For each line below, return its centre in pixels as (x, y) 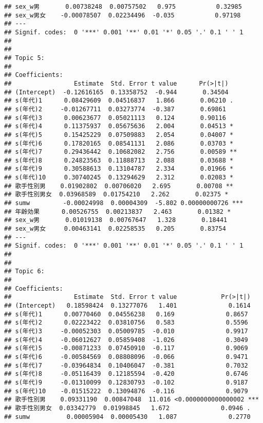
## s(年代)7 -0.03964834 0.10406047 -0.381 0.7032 (126, 365)
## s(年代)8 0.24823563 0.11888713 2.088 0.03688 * (119, 160)
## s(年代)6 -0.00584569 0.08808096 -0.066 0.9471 (126, 357)
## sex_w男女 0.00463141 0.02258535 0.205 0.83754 (115, 229)
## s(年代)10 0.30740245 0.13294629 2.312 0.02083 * (119, 178)
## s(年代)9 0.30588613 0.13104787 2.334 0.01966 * (119, 169)
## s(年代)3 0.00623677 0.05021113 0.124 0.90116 (115, 118)
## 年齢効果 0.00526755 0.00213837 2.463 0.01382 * (118, 211)
